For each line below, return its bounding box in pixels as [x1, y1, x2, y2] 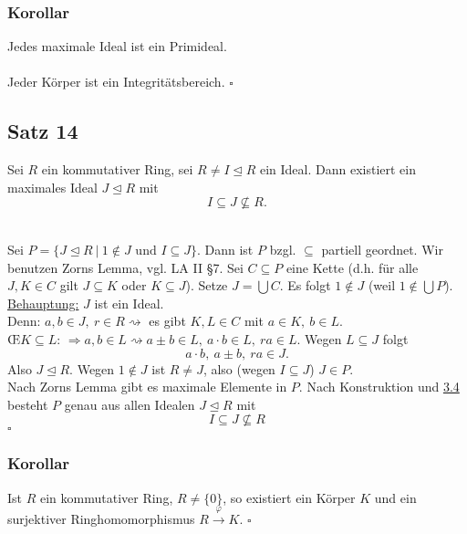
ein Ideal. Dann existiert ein [259, 160, 417, 179]
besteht [7, 394, 48, 414]
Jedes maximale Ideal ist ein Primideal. [7, 37, 227, 56]
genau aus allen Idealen [64, 394, 195, 414]
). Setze [185, 276, 228, 295]
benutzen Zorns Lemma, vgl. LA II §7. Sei [7, 257, 244, 277]
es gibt [149, 311, 186, 330]
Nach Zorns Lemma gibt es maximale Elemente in [7, 377, 287, 396]
